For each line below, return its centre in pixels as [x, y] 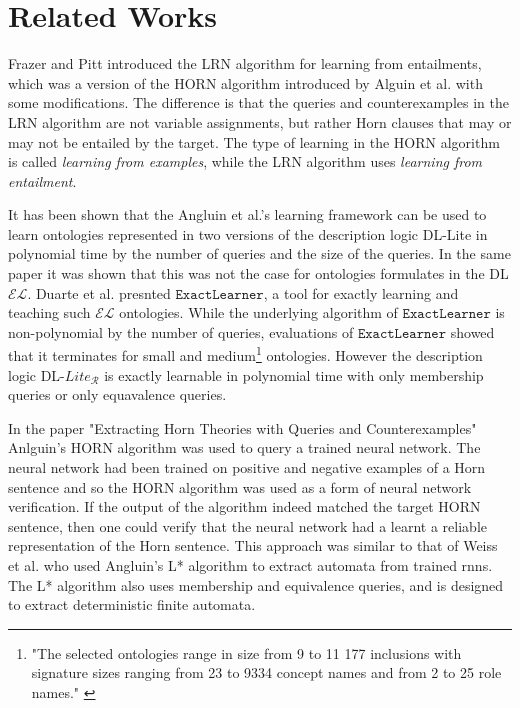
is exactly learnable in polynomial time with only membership [294, 374]
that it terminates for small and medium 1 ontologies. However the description [245, 354]
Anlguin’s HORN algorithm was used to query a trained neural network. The [244, 447]
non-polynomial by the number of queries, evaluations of [181, 331]
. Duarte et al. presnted [99, 292]
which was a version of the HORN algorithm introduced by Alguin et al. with [245, 82]
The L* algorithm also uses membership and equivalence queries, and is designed [256, 584]
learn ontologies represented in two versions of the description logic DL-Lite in [248, 233]
